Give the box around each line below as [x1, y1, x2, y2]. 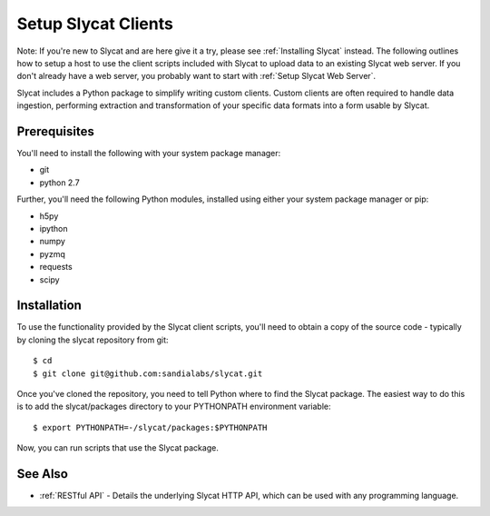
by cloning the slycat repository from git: [16, 334, 169, 345]
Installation [16, 298, 82, 313]
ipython [39, 223, 68, 233]
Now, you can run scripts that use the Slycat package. [16, 442, 220, 453]
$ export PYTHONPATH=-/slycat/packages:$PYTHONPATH [33, 422, 268, 432]
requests [39, 262, 73, 273]
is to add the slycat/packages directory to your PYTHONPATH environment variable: [16, 401, 331, 412]
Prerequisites [16, 124, 94, 139]
